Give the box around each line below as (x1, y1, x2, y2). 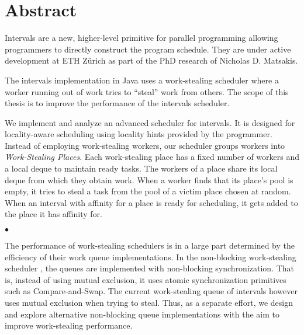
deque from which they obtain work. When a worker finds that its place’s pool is (5, 173, 293, 186)
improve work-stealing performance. (5, 319, 133, 331)
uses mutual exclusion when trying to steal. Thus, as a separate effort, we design (5, 296, 293, 308)
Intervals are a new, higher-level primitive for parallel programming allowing (5, 32, 278, 44)
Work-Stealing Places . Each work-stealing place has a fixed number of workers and (5, 151, 299, 163)
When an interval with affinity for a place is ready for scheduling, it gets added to (5, 196, 298, 208)
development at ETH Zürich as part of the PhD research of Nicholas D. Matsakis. (5, 54, 298, 67)
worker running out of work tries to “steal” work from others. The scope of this (5, 85, 289, 97)
